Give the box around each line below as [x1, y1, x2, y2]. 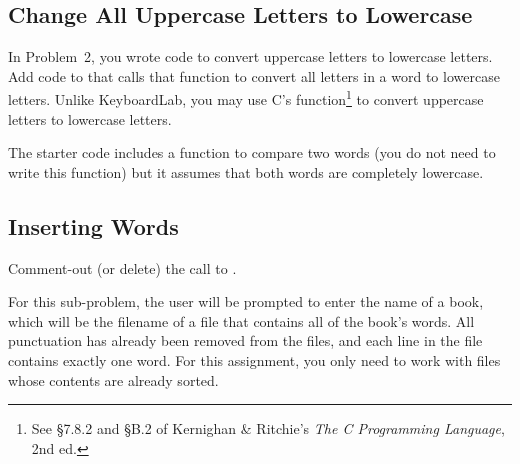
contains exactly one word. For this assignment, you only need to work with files [8, 350, 501, 370]
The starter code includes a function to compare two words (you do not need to [8, 142, 496, 163]
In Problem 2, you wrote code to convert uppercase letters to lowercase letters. [8, 46, 493, 67]
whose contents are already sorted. [8, 369, 219, 390]
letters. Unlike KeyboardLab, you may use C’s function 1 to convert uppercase [8, 86, 484, 110]
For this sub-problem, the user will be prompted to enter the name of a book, [8, 291, 484, 312]
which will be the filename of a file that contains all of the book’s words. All [8, 310, 475, 331]
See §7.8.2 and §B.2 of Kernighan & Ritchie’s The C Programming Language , [31, 418, 505, 439]
